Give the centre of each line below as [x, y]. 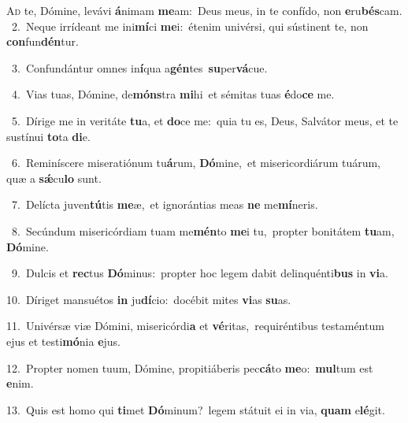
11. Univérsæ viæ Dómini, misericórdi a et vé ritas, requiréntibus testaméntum [195, 326]
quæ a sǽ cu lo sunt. [54, 178]
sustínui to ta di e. [48, 136]
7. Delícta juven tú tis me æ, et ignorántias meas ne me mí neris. [165, 204]
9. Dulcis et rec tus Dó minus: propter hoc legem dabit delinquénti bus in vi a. [200, 273]
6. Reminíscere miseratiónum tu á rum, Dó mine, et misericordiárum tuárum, [196, 163]
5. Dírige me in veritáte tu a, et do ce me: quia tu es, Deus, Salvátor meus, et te [205, 120]
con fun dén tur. [43, 41]
